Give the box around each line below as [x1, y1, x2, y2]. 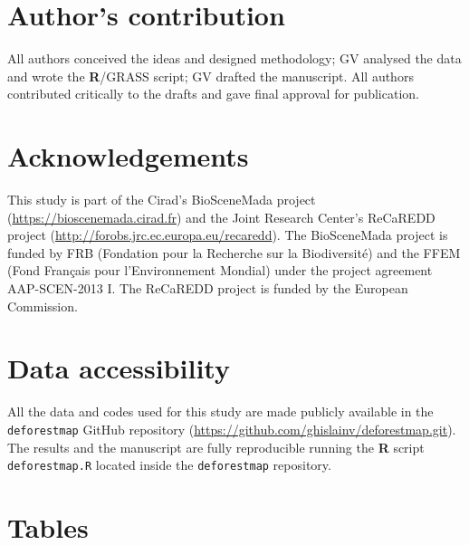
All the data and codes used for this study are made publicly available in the [7, 402, 434, 421]
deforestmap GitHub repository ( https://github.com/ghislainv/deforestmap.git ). [7, 419, 456, 438]
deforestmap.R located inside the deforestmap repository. [7, 455, 331, 474]
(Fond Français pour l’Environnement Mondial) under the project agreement [7, 261, 433, 280]
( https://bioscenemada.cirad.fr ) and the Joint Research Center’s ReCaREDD [7, 207, 435, 226]
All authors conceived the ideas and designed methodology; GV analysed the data [7, 49, 462, 68]
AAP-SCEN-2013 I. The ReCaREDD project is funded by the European [7, 279, 408, 297]
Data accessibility [7, 349, 230, 387]
